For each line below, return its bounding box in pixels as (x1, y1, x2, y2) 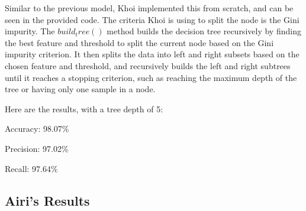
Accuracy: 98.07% (5, 122, 69, 135)
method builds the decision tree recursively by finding (107, 25, 301, 37)
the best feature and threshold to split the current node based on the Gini (5, 36, 274, 48)
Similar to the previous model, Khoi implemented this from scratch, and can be (5, 2, 294, 14)
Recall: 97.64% (5, 162, 58, 174)
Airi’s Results (5, 191, 90, 209)
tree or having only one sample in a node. (5, 83, 156, 95)
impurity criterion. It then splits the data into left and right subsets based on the (5, 48, 299, 60)
